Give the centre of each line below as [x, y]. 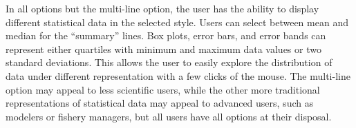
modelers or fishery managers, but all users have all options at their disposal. [169, 116]
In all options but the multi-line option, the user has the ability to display [162, 8]
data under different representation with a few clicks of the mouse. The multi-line [178, 75]
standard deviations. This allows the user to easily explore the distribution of [169, 62]
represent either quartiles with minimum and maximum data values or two [163, 49]
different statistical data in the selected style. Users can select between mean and [177, 22]
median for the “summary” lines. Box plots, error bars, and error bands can [166, 35]
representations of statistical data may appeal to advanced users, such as [160, 103]
